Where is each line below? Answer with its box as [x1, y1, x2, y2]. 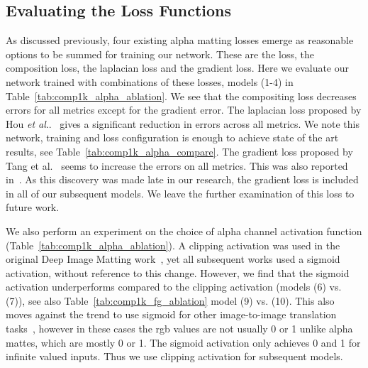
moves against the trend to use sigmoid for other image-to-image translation [6, 307, 337, 322]
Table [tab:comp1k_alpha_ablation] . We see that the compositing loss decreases [6, 88, 357, 103]
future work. [6, 200, 60, 215]
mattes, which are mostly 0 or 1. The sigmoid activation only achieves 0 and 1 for [6, 335, 361, 350]
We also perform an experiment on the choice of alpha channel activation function [6, 223, 362, 238]
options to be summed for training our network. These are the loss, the [6, 46, 314, 61]
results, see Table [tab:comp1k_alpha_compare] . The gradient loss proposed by [6, 144, 353, 158]
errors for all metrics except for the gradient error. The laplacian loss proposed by [6, 102, 362, 117]
